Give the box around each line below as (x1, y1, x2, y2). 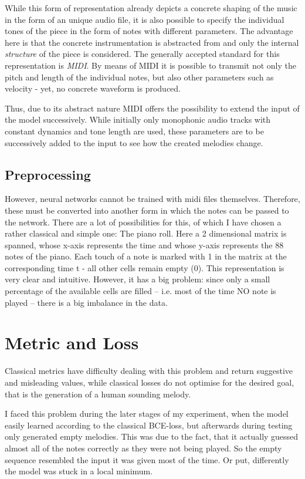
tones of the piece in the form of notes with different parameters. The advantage (5, 25, 293, 37)
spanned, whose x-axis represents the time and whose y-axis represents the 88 (5, 238, 284, 251)
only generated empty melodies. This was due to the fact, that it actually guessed (5, 430, 299, 443)
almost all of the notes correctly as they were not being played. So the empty (5, 441, 282, 454)
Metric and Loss (5, 330, 139, 355)
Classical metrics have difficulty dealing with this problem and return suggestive (5, 365, 293, 377)
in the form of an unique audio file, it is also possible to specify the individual (5, 13, 284, 25)
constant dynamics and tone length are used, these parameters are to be (5, 124, 264, 137)
